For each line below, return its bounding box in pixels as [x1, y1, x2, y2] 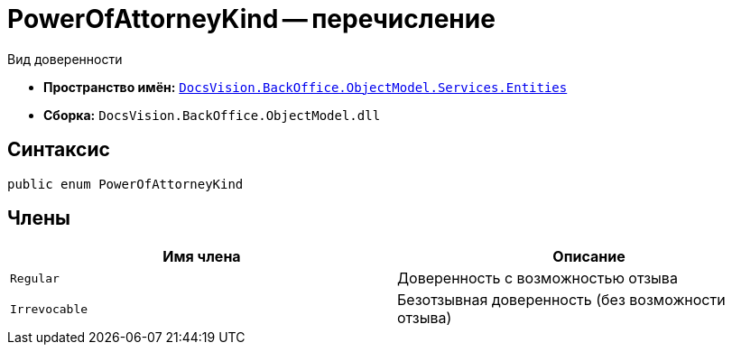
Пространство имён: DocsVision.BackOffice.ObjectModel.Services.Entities [43, 79, 568, 95]
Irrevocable [10, 301, 88, 316]
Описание [552, 247, 625, 266]
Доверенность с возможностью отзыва [397, 269, 678, 288]
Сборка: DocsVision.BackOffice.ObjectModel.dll [43, 107, 381, 123]
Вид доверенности [7, 51, 123, 67]
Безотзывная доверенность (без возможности [397, 291, 726, 310]
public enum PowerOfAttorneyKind [7, 176, 244, 191]
